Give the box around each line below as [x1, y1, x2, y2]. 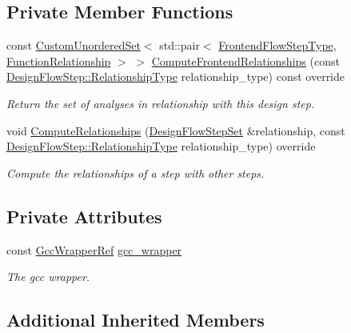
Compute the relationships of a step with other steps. [6, 164, 265, 181]
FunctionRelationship [6, 52, 111, 69]
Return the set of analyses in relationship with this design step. [6, 94, 315, 111]
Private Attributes [6, 203, 162, 228]
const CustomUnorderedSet [6, 37, 141, 54]
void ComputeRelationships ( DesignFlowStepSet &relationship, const [6, 122, 345, 138]
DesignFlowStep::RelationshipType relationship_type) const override [6, 68, 345, 85]
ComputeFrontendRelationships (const [151, 52, 340, 69]
